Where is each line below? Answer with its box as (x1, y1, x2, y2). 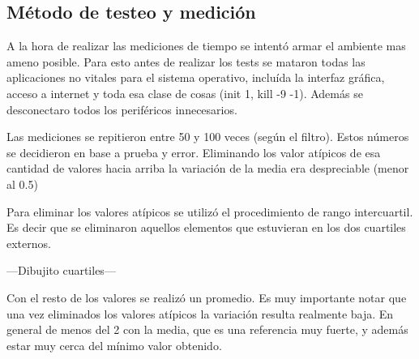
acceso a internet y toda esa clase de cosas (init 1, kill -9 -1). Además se (6, 84, 363, 101)
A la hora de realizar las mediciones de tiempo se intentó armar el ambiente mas (6, 37, 406, 54)
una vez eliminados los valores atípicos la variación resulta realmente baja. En (6, 305, 394, 322)
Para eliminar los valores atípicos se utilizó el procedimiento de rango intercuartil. (6, 203, 413, 220)
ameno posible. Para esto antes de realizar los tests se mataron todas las (6, 53, 366, 70)
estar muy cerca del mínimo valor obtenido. (6, 336, 222, 353)
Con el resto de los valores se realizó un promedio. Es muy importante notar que (6, 288, 407, 306)
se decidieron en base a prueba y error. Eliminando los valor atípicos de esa (6, 143, 381, 160)
